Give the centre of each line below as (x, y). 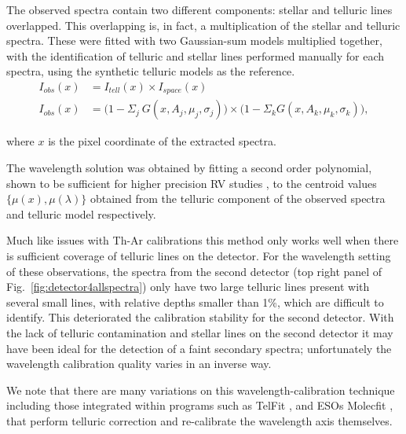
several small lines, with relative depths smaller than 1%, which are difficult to (195, 302)
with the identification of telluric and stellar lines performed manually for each (196, 55)
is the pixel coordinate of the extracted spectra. (162, 141)
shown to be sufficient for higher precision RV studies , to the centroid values (192, 183)
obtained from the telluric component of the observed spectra (238, 199)
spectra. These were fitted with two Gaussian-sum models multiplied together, (194, 40)
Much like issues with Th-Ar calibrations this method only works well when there (203, 240)
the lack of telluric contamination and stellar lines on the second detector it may (200, 333)
